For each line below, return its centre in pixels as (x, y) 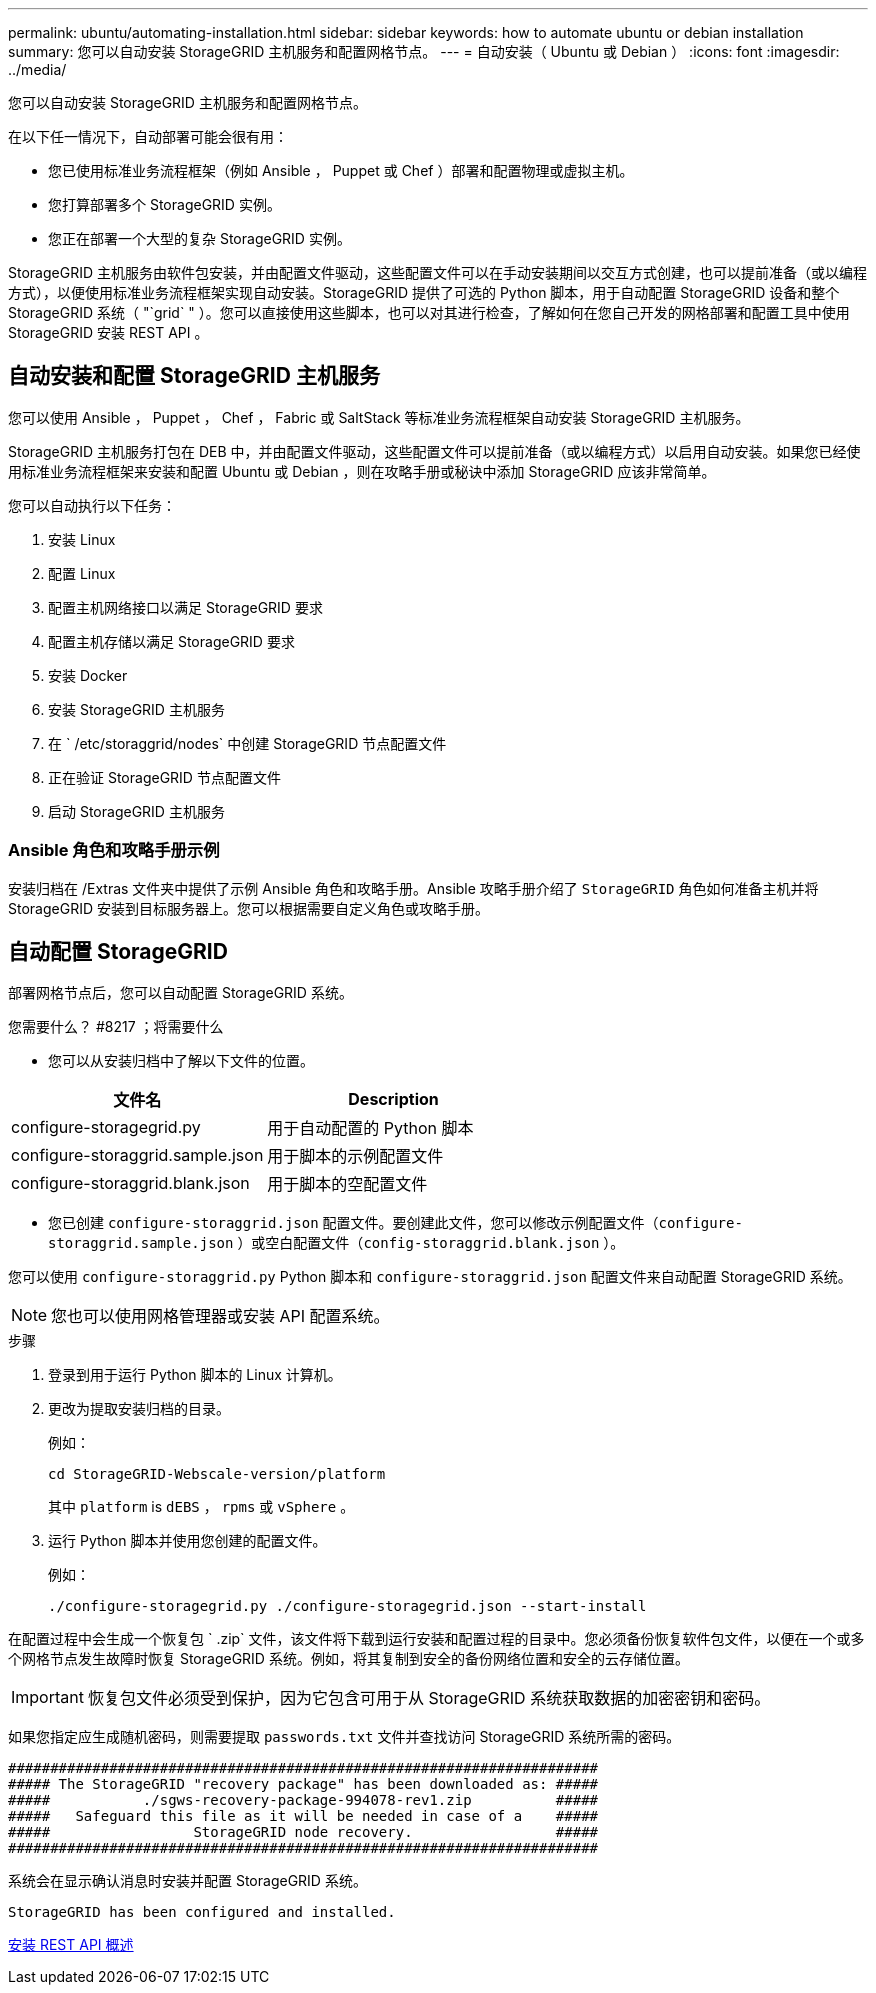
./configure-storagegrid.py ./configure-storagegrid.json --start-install (347, 1606)
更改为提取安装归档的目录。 (139, 1409)
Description (393, 1099)
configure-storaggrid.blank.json (130, 1183)
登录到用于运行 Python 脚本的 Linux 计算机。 (195, 1375)
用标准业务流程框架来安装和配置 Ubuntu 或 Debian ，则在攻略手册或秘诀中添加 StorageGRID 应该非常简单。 (362, 471)
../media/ (37, 69)
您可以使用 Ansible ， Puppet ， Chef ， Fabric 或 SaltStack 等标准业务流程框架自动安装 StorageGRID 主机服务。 (379, 417)
